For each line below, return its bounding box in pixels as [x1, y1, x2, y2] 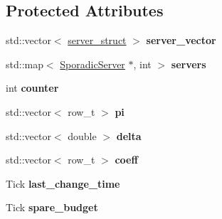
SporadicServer [60, 56, 125, 71]
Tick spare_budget [6, 200, 98, 215]
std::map [6, 56, 43, 71]
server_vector [146, 33, 216, 48]
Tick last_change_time [6, 176, 120, 191]
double [68, 128, 97, 143]
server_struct [68, 33, 127, 48]
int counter [6, 80, 59, 95]
